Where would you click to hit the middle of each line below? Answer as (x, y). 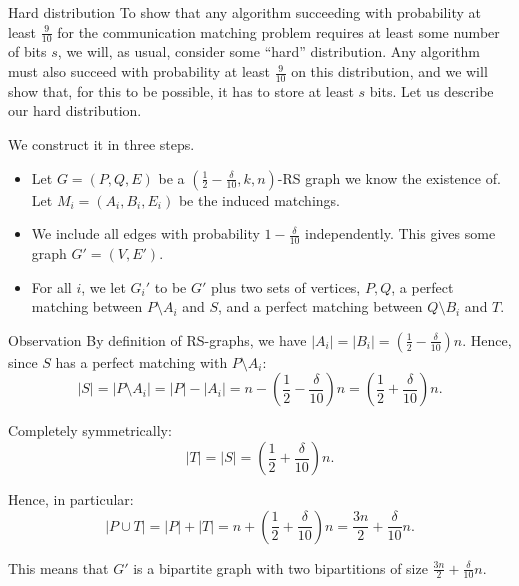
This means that (58, 567)
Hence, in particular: (71, 499)
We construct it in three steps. (101, 144)
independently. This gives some (400, 233)
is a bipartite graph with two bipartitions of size (280, 567)
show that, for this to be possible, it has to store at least (181, 90)
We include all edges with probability (145, 233)
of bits (27, 51)
